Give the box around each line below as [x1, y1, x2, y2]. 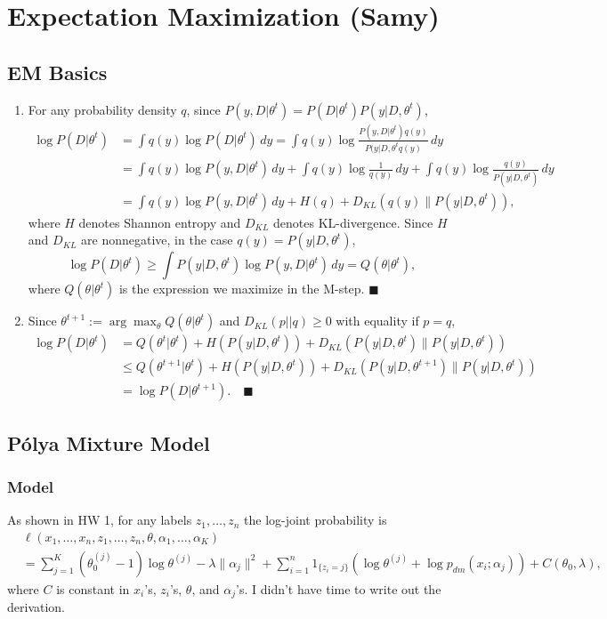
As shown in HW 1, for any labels [7, 510, 192, 529]
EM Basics [7, 58, 108, 85]
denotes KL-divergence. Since [273, 213, 433, 231]
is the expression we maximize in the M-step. [118, 279, 365, 298]
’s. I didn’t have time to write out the [236, 579, 441, 598]
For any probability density [28, 100, 177, 118]
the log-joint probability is [244, 510, 387, 529]
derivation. [7, 598, 66, 616]
